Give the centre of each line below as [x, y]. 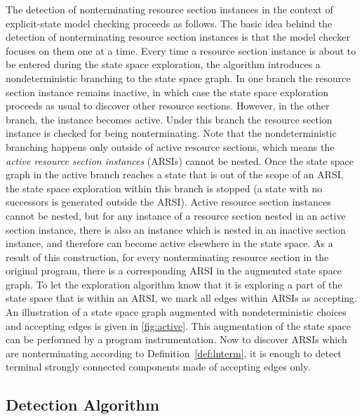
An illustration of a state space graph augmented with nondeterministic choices [176, 312]
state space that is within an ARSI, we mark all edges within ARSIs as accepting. [181, 298]
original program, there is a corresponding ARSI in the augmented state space [174, 271]
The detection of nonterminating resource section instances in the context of [169, 9]
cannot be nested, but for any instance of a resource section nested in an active [176, 215]
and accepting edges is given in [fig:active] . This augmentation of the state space [178, 325]
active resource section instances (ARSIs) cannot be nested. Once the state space [180, 160]
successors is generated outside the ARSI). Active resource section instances [168, 202]
